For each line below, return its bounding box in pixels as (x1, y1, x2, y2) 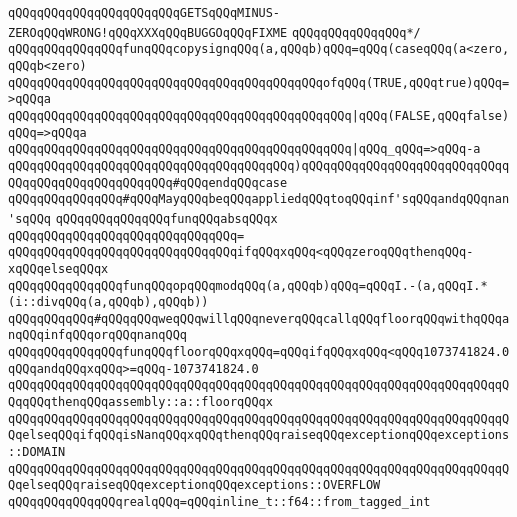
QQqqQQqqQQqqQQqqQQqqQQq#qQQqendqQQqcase (8, 175, 288, 190)
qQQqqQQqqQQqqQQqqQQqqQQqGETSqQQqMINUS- (8, 6, 281, 20)
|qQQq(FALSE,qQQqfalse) (351, 108, 510, 123)
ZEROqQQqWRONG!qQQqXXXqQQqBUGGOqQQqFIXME (8, 25, 288, 40)
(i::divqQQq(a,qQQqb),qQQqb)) (8, 295, 209, 310)
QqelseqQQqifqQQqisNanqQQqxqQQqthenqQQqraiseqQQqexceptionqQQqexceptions (8, 428, 510, 443)
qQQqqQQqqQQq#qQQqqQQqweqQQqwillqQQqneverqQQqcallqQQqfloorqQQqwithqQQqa (8, 311, 510, 326)
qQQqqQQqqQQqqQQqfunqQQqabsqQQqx (55, 211, 278, 226)
